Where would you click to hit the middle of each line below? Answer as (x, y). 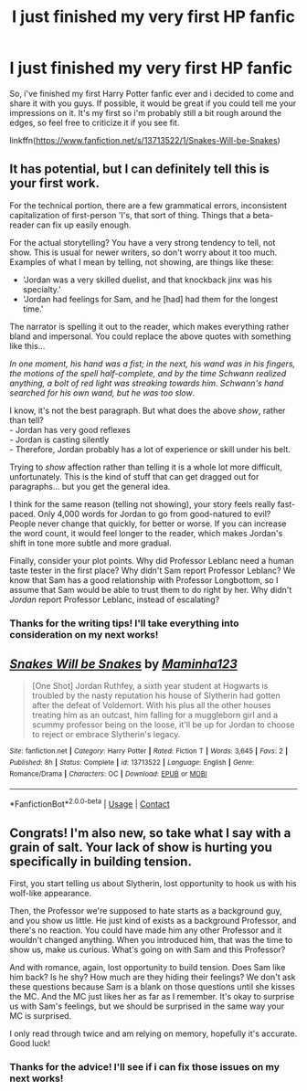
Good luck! (30, 1043)
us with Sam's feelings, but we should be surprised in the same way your (147, 1006)
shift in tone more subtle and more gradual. (90, 543)
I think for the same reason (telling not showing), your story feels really (143, 503)
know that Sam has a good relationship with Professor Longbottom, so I (144, 580)
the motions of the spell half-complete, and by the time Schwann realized (148, 373)
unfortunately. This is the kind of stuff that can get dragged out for (134, 476)
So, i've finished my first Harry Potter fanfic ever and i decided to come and (152, 93)
